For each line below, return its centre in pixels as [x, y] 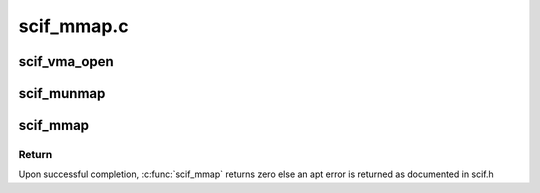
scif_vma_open [66, 61]
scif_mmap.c [73, 26]
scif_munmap [62, 93]
